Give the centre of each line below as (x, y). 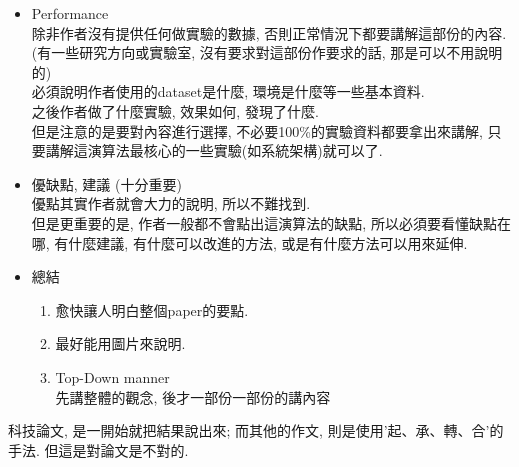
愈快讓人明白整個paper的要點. (152, 309)
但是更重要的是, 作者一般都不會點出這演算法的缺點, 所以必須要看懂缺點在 (271, 222)
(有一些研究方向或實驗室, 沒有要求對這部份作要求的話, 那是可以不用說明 (267, 52)
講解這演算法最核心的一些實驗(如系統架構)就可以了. (214, 150)
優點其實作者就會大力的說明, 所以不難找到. (171, 203)
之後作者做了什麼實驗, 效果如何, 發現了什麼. (175, 110)
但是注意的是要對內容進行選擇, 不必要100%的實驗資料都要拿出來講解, (257, 130)
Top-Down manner (112, 376)
